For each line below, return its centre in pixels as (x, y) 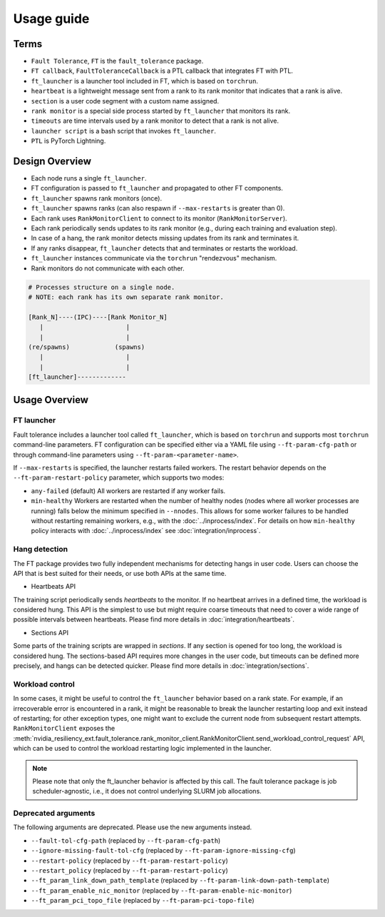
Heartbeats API (53, 587)
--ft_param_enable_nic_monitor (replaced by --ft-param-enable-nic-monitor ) (161, 890)
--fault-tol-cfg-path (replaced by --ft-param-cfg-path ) (126, 840)
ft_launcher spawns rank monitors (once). (97, 198)
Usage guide (51, 19)
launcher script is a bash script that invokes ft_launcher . (124, 131)
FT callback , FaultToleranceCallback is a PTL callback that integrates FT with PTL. (162, 71)
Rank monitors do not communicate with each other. (108, 268)
